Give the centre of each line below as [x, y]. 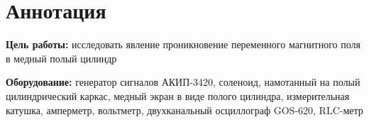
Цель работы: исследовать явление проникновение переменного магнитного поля [183, 44]
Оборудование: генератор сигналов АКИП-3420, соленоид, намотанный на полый [183, 82]
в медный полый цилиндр [61, 58]
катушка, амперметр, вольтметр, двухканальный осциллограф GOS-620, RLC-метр [184, 110]
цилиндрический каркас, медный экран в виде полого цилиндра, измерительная [178, 95]
